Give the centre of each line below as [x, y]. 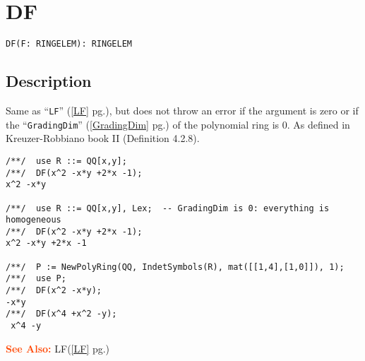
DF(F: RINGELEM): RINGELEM [69, 44]
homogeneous [34, 220]
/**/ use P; [36, 279]
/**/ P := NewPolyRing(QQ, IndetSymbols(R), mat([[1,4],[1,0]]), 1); [175, 267]
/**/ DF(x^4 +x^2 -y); [61, 314]
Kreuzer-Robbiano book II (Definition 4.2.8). [103, 138]
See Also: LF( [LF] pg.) [58, 348]
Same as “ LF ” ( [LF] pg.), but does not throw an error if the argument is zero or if [182, 110]
